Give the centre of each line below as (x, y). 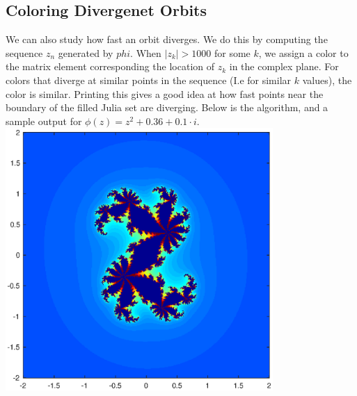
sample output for (44, 121)
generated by (86, 52)
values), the (327, 80)
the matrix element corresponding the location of (110, 66)
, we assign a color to (303, 52)
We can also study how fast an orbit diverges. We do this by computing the (167, 39)
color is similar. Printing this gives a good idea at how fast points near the (165, 93)
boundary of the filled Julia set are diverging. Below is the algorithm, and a (167, 107)
